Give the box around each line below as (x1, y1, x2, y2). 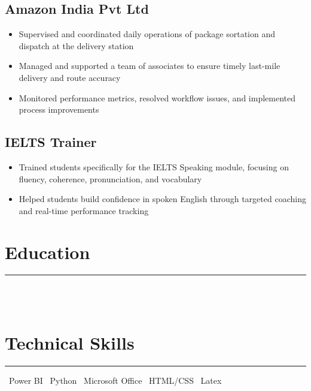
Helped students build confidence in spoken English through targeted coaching (19, 193, 306, 205)
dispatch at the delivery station (19, 39, 134, 52)
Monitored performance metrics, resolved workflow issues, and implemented (19, 91, 296, 104)
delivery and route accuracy (19, 71, 121, 83)
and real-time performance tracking (19, 204, 149, 216)
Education (5, 239, 90, 264)
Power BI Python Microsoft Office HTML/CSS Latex (8, 374, 222, 386)
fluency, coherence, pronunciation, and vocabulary (19, 172, 202, 185)
